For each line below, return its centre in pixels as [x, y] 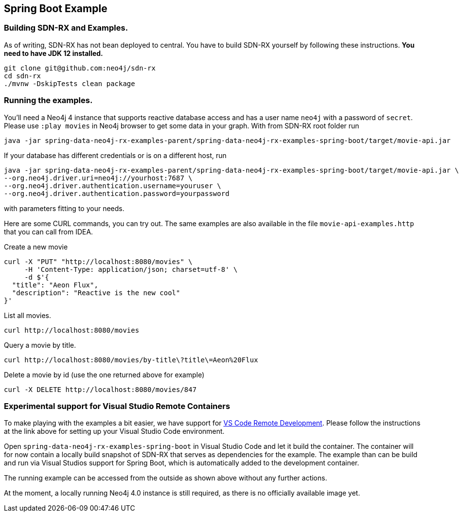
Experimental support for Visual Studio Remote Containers [117, 406]
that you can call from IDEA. [49, 231]
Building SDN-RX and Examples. [66, 28]
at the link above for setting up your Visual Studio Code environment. [114, 431]
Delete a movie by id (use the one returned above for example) [104, 374]
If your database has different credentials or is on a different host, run [115, 155]
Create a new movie [36, 247]
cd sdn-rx [22, 76]
